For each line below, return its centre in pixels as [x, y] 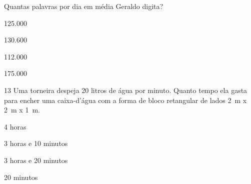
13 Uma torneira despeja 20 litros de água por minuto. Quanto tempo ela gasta [126, 90]
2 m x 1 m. [22, 110]
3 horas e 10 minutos [36, 143]
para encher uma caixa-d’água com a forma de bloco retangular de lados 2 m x [125, 100]
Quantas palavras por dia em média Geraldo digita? [84, 6]
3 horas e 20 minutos [36, 160]
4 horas [15, 126]
